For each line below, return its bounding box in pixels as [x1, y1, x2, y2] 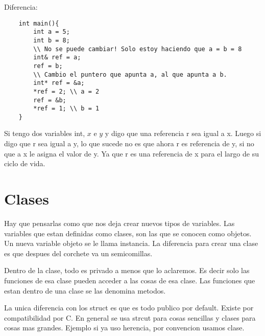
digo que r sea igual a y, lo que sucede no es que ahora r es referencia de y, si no [4, 138, 254, 149]
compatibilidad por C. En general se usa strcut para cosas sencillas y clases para [4, 312, 256, 323]
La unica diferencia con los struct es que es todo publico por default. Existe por [4, 302, 254, 313]
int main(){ [18, 19, 59, 27]
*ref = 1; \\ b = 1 [33, 105, 100, 113]
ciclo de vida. [4, 158, 45, 169]
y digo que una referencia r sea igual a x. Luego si [105, 128, 261, 139]
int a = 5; [33, 28, 70, 36]
